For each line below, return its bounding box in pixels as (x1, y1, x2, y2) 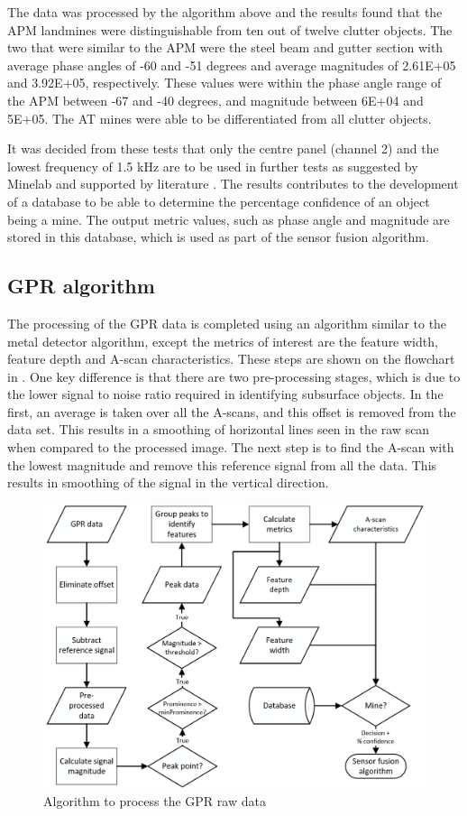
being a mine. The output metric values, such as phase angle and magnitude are (7, 209, 450, 228)
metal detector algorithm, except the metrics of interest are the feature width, (7, 331, 438, 350)
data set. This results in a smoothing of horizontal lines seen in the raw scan (7, 420, 430, 439)
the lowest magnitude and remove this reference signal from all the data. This (7, 455, 437, 474)
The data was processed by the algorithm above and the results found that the (7, 3, 443, 21)
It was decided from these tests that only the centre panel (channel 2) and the (7, 139, 439, 158)
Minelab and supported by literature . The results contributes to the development (7, 174, 459, 193)
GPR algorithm (7, 272, 155, 300)
